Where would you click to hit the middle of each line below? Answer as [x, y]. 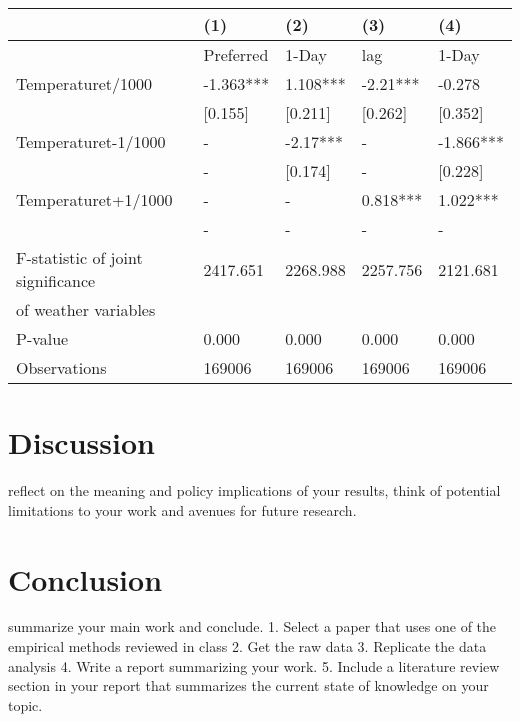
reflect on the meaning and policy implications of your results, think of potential [254, 490]
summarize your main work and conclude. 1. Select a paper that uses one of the [252, 626]
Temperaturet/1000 [84, 83]
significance [56, 280]
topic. [25, 704]
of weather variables [86, 309]
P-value [42, 338]
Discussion [81, 442]
